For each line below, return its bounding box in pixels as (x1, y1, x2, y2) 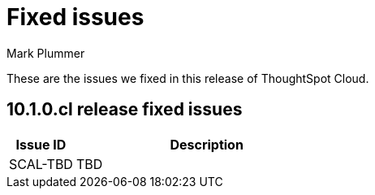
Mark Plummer (6, 45, 85, 60)
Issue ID (15, 136, 67, 153)
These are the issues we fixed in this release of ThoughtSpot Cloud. (6, 71, 369, 85)
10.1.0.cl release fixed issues (6, 99, 243, 120)
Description (170, 136, 244, 153)
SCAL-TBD (9, 155, 73, 172)
